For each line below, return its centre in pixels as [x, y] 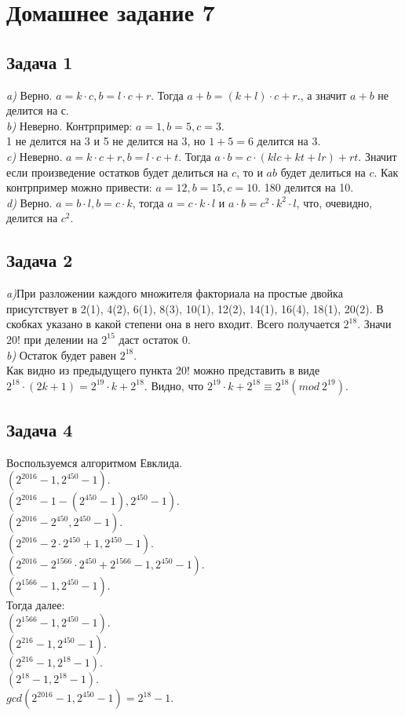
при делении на [61, 339]
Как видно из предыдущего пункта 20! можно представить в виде [163, 370]
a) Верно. [29, 95]
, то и [250, 172]
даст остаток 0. [155, 339]
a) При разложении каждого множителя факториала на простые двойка [175, 293]
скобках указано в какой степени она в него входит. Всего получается [173, 324]
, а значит [323, 95]
